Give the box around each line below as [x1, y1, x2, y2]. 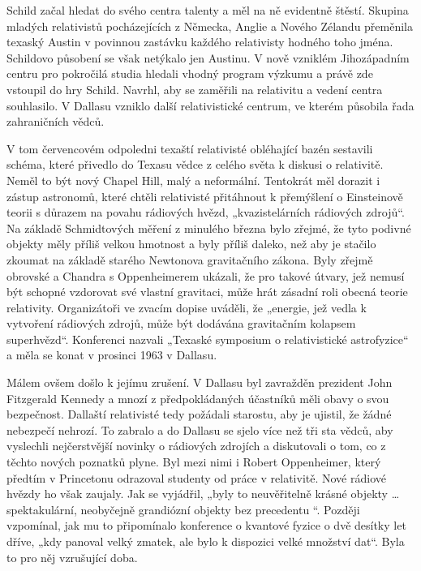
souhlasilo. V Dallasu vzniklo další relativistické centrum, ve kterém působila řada [6, 97, 415, 114]
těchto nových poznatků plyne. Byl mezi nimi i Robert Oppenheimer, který [6, 453, 381, 470]
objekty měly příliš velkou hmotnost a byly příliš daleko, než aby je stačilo [6, 235, 376, 252]
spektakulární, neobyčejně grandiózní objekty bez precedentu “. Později [6, 500, 360, 517]
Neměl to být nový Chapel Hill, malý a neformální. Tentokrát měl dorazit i [6, 171, 380, 188]
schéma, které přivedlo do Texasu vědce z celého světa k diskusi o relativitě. [6, 156, 384, 173]
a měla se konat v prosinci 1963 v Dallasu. [6, 346, 217, 363]
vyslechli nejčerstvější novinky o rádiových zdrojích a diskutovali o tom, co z [6, 437, 386, 454]
